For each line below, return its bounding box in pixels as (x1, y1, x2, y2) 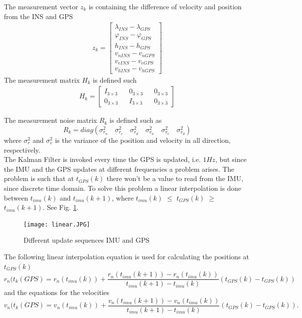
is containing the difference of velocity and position (89, 1, 242, 11)
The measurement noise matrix (4, 115, 97, 125)
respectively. (4, 144, 41, 155)
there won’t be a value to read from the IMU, (106, 173, 243, 183)
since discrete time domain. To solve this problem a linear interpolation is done (4, 183, 241, 193)
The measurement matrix (4, 74, 80, 85)
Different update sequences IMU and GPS (23, 235, 150, 245)
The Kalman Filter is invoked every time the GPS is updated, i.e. (4, 154, 201, 164)
